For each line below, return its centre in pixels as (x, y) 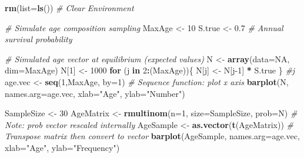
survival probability (39, 39)
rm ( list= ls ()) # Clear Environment (69, 8)
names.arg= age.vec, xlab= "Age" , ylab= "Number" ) (95, 93)
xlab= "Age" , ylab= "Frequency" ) (62, 147)
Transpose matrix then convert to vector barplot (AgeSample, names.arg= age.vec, (152, 136)
